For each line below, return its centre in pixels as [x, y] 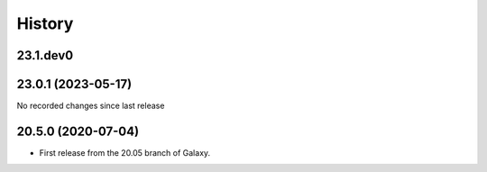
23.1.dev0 [45, 55]
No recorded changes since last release [91, 106]
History [45, 23]
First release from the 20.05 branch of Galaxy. [125, 152]
